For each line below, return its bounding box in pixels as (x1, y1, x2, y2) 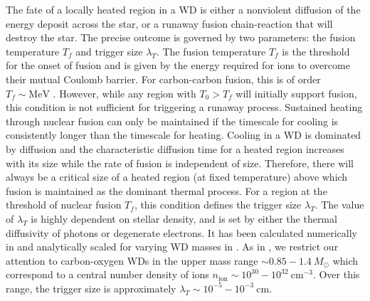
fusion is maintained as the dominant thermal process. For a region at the (6, 183, 327, 198)
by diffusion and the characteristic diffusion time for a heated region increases (6, 141, 344, 156)
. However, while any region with (53, 85, 196, 100)
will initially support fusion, (236, 85, 357, 100)
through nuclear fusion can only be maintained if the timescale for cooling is (6, 113, 339, 128)
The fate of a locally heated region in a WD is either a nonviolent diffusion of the (6, 2, 361, 16)
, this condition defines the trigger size (134, 197, 302, 212)
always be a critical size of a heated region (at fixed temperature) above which (6, 169, 348, 184)
